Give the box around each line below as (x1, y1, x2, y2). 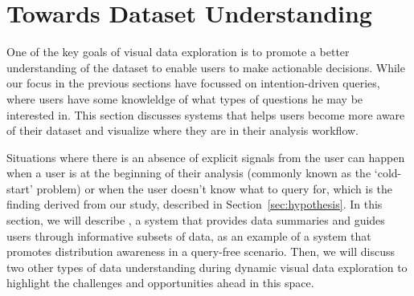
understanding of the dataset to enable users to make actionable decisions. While (6, 59, 405, 75)
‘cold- (374, 164, 402, 181)
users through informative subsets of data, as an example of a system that (6, 227, 371, 244)
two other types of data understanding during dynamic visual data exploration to (6, 258, 408, 275)
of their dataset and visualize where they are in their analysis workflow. (6, 122, 359, 139)
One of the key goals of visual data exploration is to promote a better (6, 43, 350, 60)
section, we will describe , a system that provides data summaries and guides (6, 212, 385, 229)
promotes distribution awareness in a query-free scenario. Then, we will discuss (6, 243, 396, 260)
